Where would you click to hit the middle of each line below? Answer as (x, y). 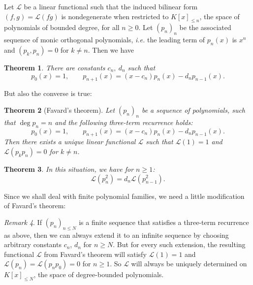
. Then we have (111, 49)
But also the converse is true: (48, 93)
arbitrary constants (33, 244)
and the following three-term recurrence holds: (124, 122)
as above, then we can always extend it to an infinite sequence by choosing (116, 235)
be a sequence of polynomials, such (193, 110)
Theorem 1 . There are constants (55, 67)
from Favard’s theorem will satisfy (95, 254)
